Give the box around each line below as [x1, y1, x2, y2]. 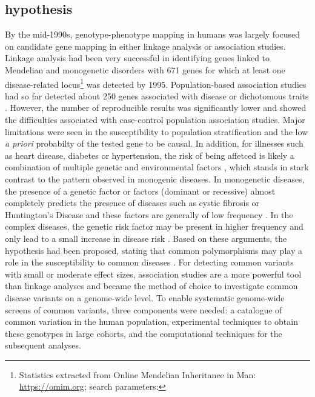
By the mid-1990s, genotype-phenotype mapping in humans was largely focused [5, 28, 300, 41]
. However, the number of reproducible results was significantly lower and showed [5, 101, 307, 114]
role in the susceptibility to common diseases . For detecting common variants [5, 256, 294, 269]
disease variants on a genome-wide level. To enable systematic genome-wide [5, 291, 285, 304]
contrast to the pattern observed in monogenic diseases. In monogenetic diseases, [5, 172, 305, 185]
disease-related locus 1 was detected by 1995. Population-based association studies [5, 76, 307, 90]
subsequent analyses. [5, 339, 81, 352]
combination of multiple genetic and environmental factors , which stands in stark [5, 161, 309, 173]
